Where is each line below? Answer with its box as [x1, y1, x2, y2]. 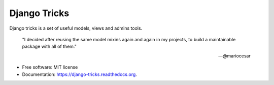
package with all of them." [22, 43, 77, 50]
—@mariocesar [218, 53, 251, 59]
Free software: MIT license [22, 64, 78, 70]
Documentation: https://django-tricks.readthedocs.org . [22, 71, 137, 77]
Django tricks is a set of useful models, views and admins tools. [9, 25, 143, 31]
